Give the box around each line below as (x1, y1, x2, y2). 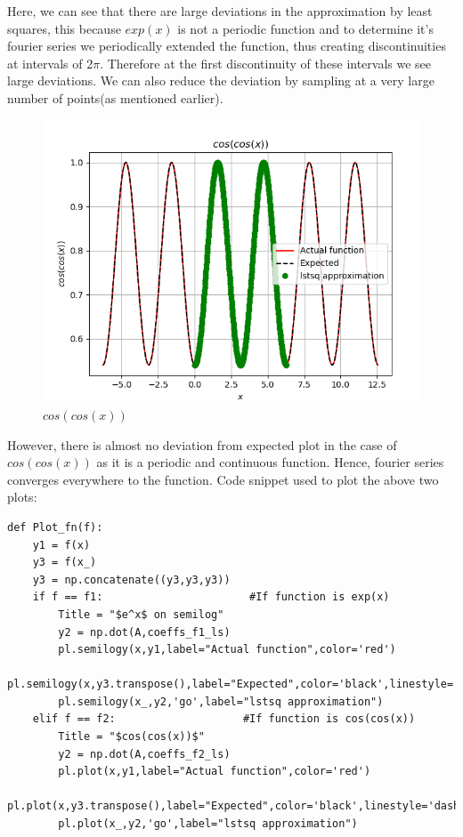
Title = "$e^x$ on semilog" (58, 608, 224, 621)
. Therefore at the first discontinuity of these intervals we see (100, 53, 432, 72)
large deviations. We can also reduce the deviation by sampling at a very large (7, 71, 435, 90)
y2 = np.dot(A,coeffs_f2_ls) (58, 747, 231, 761)
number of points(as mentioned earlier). (7, 88, 223, 107)
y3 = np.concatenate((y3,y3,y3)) (32, 573, 231, 586)
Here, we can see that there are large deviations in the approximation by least (7, 2, 433, 20)
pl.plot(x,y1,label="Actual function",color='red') (58, 765, 371, 778)
